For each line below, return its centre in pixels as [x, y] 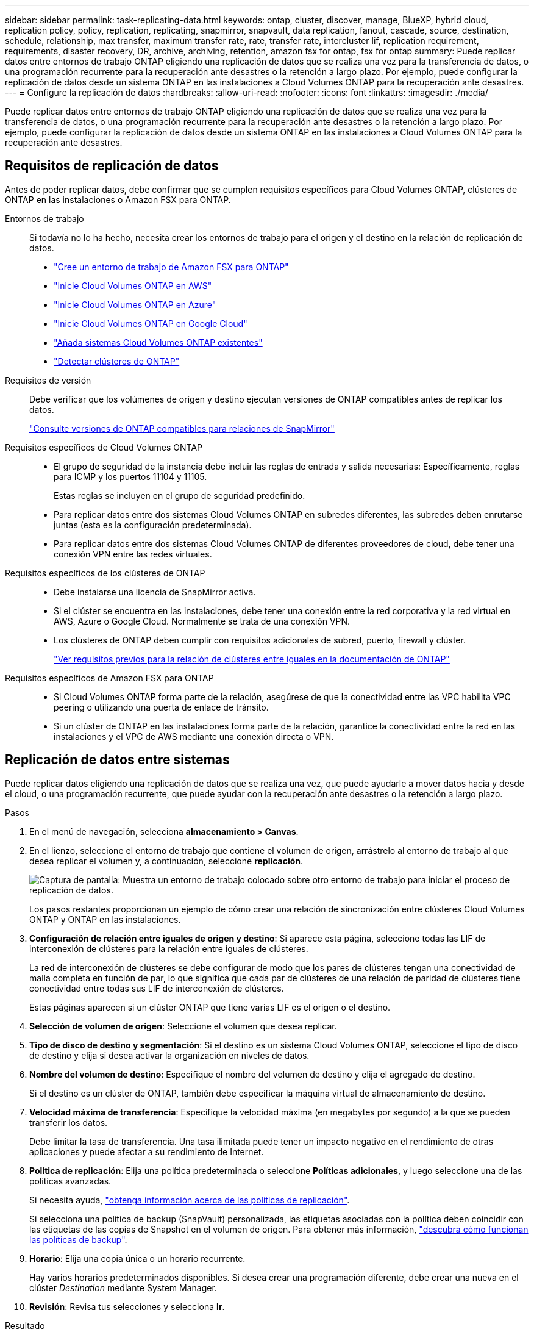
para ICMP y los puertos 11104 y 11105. [130, 476]
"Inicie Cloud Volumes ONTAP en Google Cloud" [151, 323]
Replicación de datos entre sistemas [117, 760]
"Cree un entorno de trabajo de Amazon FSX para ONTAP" [171, 267]
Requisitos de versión [48, 380]
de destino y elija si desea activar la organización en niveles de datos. [169, 1055]
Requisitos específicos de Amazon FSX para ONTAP [109, 678]
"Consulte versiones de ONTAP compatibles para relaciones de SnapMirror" [182, 428]
